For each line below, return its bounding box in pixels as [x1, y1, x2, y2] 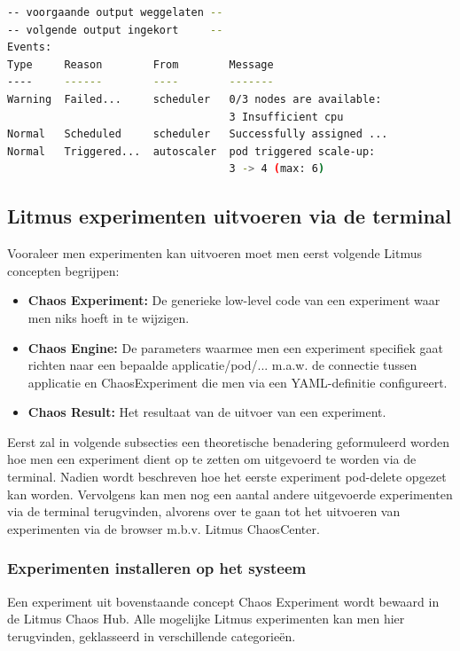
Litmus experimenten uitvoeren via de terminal [7, 202, 452, 230]
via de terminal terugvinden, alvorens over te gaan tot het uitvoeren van [7, 502, 401, 521]
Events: [7, 41, 52, 54]
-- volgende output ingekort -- [7, 23, 223, 36]
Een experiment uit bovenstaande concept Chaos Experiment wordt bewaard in [7, 592, 440, 610]
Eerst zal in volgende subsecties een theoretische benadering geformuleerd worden [7, 432, 449, 451]
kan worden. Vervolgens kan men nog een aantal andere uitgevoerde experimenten [7, 484, 453, 503]
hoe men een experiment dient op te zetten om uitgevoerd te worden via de [7, 450, 417, 468]
